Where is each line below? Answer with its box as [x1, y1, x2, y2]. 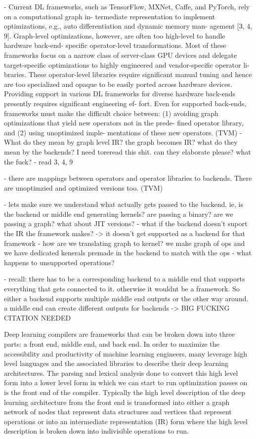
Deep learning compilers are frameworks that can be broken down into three [4, 329, 235, 339]
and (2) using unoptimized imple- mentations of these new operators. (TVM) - [4, 127, 242, 137]
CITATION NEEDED [4, 312, 71, 322]
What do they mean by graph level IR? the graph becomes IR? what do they [4, 137, 238, 147]
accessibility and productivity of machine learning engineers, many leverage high [4, 348, 247, 359]
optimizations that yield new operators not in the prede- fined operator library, [4, 118, 244, 128]
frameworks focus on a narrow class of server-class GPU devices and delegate [4, 49, 237, 60]
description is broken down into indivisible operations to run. [4, 426, 189, 436]
